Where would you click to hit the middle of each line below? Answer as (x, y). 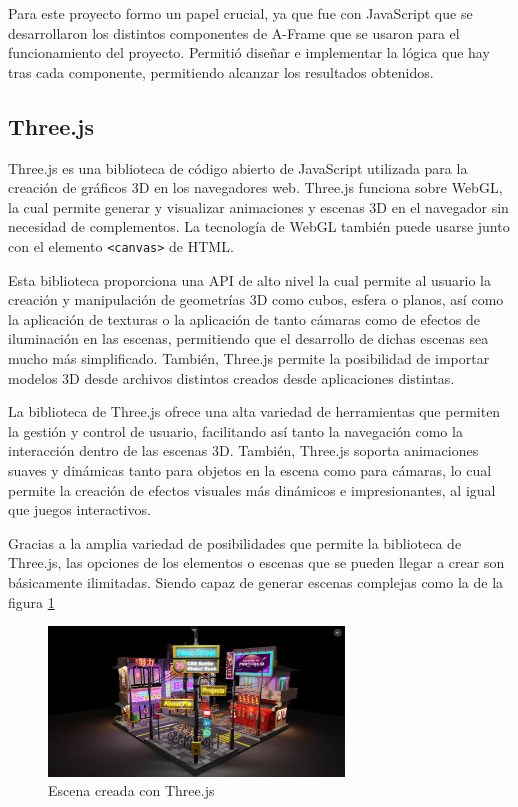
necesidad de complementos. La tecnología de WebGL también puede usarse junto (259, 226)
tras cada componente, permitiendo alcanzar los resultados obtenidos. (221, 71)
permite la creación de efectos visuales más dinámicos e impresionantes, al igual (252, 489)
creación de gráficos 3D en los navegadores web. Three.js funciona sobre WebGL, (255, 187)
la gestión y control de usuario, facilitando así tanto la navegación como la (235, 430)
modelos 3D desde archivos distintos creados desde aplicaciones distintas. (231, 377)
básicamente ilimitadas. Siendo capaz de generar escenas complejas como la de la (256, 581)
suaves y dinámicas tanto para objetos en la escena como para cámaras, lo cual (250, 469)
